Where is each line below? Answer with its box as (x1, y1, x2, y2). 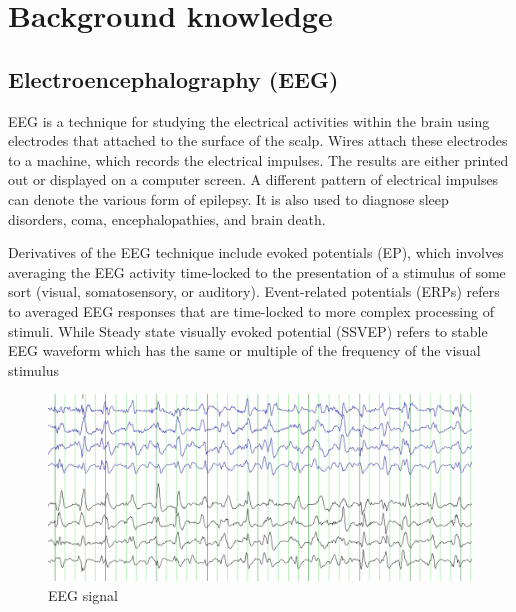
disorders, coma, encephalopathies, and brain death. (8, 208, 326, 229)
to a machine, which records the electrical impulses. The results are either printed (8, 149, 509, 170)
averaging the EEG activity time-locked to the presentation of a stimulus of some (8, 261, 506, 282)
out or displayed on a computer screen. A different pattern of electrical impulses (8, 169, 499, 190)
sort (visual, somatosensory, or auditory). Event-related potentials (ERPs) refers (8, 281, 500, 302)
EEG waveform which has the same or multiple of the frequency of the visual (8, 340, 481, 361)
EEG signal (48, 585, 118, 606)
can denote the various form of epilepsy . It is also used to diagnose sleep (8, 188, 449, 209)
